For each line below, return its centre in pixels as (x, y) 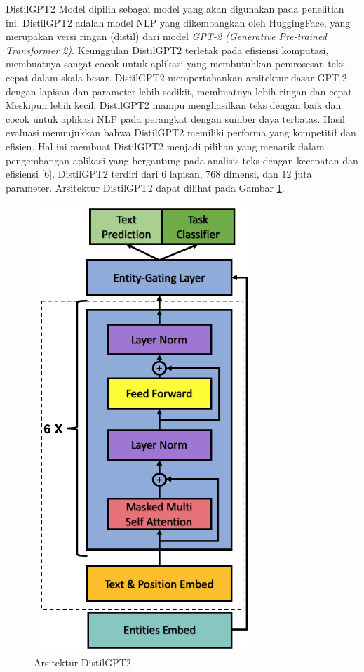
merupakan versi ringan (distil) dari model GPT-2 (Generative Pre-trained (166, 36)
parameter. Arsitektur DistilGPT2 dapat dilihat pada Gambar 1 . (145, 187)
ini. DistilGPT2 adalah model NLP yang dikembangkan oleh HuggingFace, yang (178, 22)
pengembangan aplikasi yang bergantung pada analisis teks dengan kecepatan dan (182, 160)
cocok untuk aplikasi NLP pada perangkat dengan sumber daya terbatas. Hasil (175, 118)
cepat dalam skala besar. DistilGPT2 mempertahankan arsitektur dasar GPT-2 (176, 77)
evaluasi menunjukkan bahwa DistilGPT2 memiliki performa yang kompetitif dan (181, 132)
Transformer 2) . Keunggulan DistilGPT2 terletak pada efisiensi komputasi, (167, 50)
